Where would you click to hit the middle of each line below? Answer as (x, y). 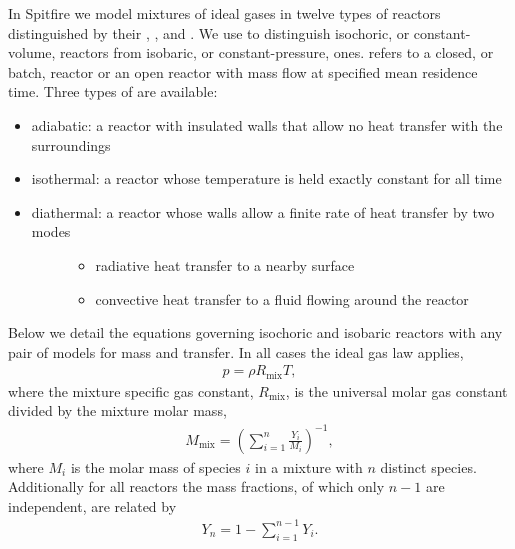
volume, (32, 52)
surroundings (71, 144)
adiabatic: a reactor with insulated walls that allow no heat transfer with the (267, 124)
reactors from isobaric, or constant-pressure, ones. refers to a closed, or (277, 52)
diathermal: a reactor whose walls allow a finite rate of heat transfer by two (263, 211)
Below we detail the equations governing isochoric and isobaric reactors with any (255, 332)
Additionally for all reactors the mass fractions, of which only (196, 486)
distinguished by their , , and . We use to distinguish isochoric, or (209, 32)
